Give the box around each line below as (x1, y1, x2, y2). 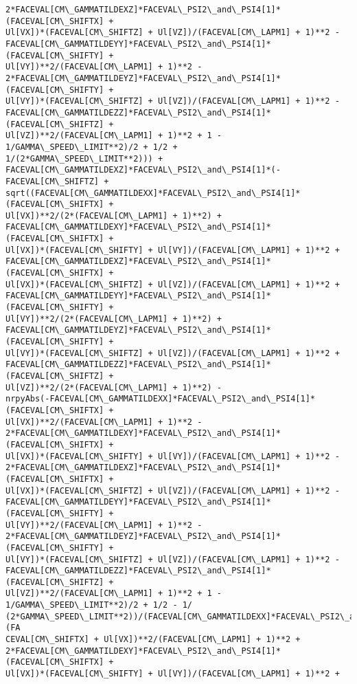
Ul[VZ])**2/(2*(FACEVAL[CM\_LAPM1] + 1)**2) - (5, 382, 222, 393)
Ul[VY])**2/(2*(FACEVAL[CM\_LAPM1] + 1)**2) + (5, 313, 222, 324)
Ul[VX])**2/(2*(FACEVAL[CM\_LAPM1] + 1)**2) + (5, 210, 222, 221)
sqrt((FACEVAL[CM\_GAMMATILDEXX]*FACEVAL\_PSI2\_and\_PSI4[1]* (5, 188, 301, 198)
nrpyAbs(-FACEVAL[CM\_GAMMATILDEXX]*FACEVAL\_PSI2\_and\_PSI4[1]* (5, 394, 316, 404)
